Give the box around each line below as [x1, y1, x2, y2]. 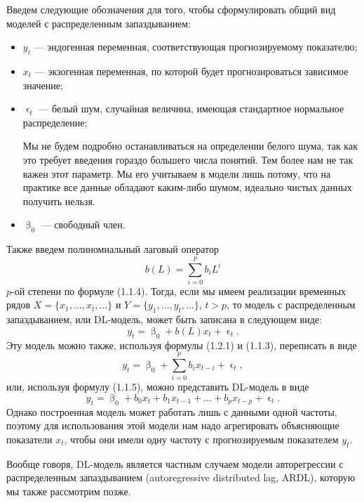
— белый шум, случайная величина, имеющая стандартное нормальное [39, 101, 344, 116]
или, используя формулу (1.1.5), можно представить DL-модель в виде [6, 379, 309, 394]
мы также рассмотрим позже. [6, 483, 131, 498]
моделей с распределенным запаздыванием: [6, 15, 191, 30]
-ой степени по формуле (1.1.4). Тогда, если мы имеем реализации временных [11, 283, 346, 298]
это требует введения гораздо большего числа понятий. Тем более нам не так [22, 152, 353, 166]
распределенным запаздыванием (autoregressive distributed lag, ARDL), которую [6, 470, 356, 485]
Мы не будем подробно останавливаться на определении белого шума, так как [22, 138, 358, 153]
